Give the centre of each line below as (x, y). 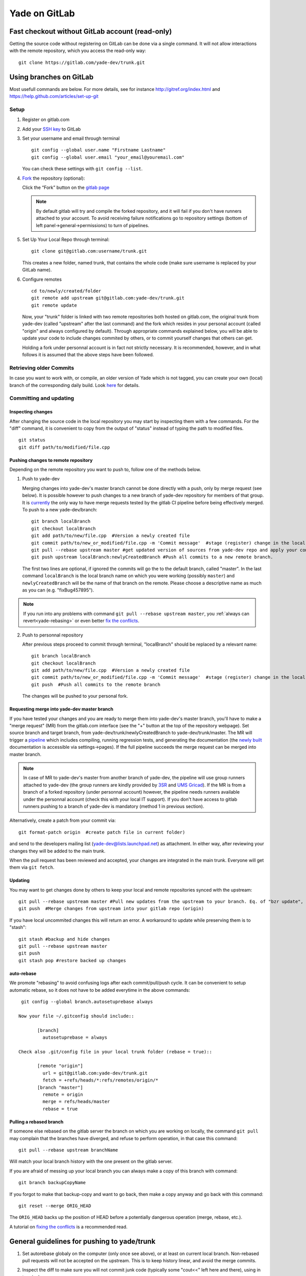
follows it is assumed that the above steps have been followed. (88, 355)
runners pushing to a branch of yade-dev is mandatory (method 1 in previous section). (114, 806)
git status (32, 440)
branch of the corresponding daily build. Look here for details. (75, 385)
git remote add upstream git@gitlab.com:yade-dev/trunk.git (108, 298)
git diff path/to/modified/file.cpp (64, 447)
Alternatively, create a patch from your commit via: (62, 820)
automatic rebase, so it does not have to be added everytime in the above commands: (100, 990)
